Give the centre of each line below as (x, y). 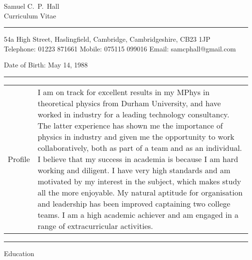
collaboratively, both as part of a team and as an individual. (140, 147)
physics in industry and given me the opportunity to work (136, 136)
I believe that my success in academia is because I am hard (138, 159)
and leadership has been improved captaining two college (134, 203)
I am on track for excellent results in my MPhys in (124, 92)
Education (19, 253)
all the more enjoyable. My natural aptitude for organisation (140, 192)
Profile (19, 159)
